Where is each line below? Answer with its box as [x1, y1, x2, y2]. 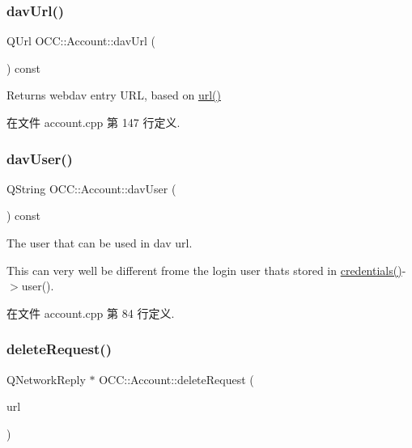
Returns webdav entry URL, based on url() [6, 87, 221, 104]
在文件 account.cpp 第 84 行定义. [6, 304, 175, 321]
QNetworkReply [6, 370, 86, 387]
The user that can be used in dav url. [6, 235, 193, 251]
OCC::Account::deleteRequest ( [99, 370, 254, 387]
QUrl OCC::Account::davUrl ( [6, 32, 156, 49]
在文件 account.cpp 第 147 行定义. [6, 114, 181, 130]
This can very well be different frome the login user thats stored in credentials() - [6, 261, 406, 278]
